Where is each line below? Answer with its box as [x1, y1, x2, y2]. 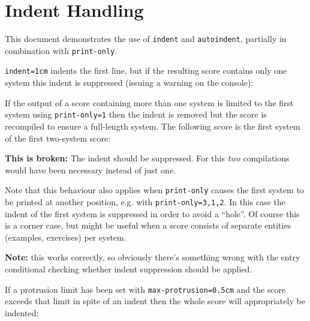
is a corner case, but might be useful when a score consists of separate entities [5, 219, 291, 232]
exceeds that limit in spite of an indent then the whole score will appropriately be [5, 295, 305, 307]
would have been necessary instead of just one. [5, 163, 176, 176]
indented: [5, 306, 39, 319]
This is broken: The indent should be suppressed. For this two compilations [5, 152, 290, 164]
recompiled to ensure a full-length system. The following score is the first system [5, 119, 300, 132]
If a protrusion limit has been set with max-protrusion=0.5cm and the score [5, 283, 286, 295]
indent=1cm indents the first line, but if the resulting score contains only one [5, 64, 287, 77]
